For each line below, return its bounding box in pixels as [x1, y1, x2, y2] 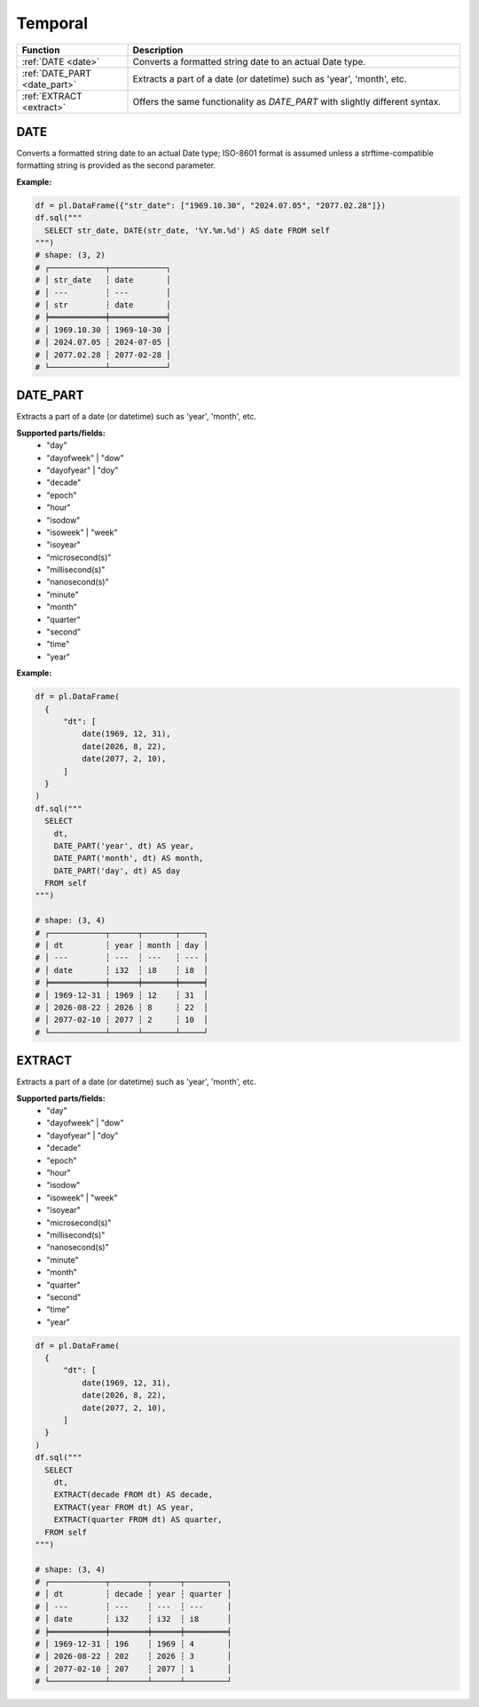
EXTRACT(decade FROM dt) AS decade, [53, 1489, 213, 1500]
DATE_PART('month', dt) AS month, [53, 853, 204, 864]
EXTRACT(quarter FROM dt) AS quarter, [53, 1515, 223, 1525]
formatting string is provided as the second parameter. [16, 160, 216, 171]
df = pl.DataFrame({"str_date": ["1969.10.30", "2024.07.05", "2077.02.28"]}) [35, 200, 386, 211]
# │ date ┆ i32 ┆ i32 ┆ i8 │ [35, 1614, 232, 1624]
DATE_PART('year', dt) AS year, [53, 841, 195, 850]
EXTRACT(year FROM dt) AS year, [53, 1502, 195, 1512]
